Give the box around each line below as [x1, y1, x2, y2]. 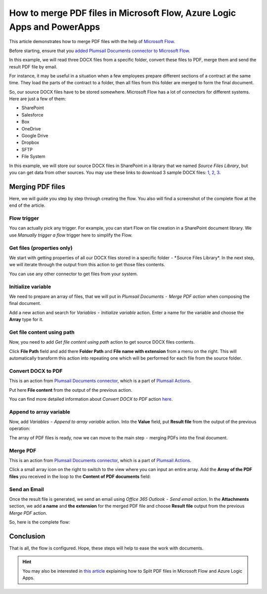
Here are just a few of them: [9, 96, 66, 102]
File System [21, 154, 45, 160]
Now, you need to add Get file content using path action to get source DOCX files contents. [9, 339, 195, 345]
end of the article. [9, 202, 45, 208]
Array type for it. [9, 316, 44, 322]
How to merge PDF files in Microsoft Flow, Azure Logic [9, 7, 236, 18]
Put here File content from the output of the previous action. [9, 387, 133, 393]
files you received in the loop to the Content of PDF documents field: [9, 474, 151, 479]
